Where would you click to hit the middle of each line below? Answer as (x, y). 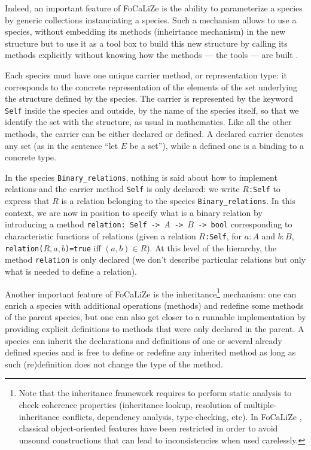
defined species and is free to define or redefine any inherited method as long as (150, 352)
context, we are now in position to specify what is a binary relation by (134, 212)
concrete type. (31, 157)
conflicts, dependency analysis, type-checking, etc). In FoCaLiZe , (182, 416)
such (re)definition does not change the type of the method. (114, 364)
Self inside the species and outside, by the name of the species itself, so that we (152, 110)
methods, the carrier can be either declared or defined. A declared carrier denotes (154, 133)
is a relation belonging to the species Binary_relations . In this (178, 201)
